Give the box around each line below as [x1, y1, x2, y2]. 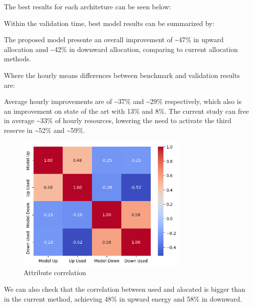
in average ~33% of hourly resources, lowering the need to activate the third [4, 115, 231, 126]
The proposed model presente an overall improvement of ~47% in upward [4, 34, 224, 45]
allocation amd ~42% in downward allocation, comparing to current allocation [4, 44, 238, 54]
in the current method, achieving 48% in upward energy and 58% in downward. [4, 293, 242, 304]
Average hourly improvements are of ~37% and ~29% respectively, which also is [4, 96, 242, 106]
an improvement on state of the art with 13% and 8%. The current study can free [4, 105, 249, 116]
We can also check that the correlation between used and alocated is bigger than [4, 283, 246, 294]
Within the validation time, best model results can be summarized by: [4, 18, 215, 28]
